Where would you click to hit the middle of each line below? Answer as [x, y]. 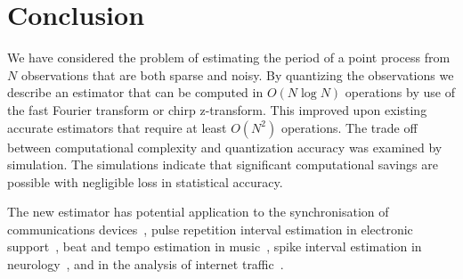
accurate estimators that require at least [117, 127]
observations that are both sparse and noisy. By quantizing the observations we [237, 74]
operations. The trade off [349, 127]
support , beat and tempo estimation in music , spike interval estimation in [215, 246]
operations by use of [400, 92]
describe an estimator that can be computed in [135, 92]
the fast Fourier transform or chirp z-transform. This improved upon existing [217, 109]
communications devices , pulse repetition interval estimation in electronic [210, 229]
